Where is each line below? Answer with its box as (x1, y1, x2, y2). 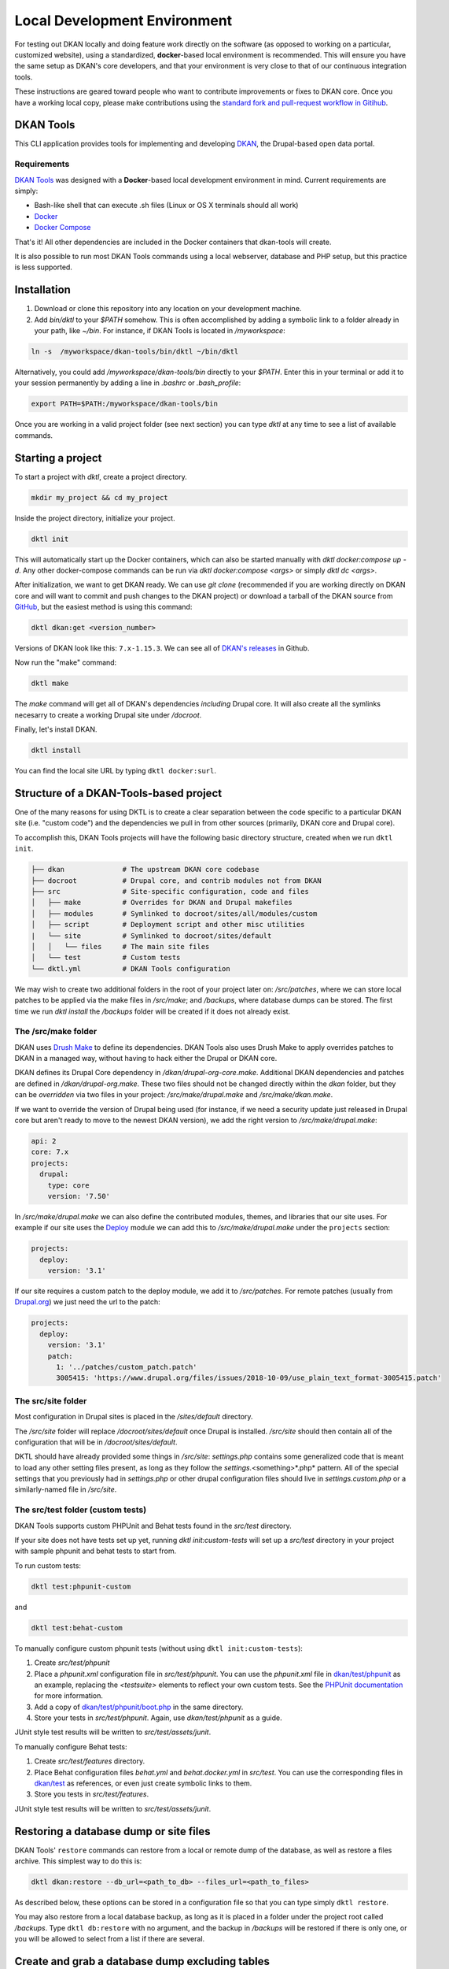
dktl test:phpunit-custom (31, 1582, 131, 1591)
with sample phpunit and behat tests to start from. (14, 1546, 177, 1556)
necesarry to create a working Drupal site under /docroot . (14, 710, 202, 720)
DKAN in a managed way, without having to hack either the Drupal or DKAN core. (14, 1054, 278, 1063)
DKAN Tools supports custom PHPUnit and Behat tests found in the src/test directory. (14, 1521, 293, 1530)
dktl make (31, 679, 69, 688)
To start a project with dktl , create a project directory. (14, 472, 188, 481)
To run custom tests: (14, 1560, 82, 1570)
